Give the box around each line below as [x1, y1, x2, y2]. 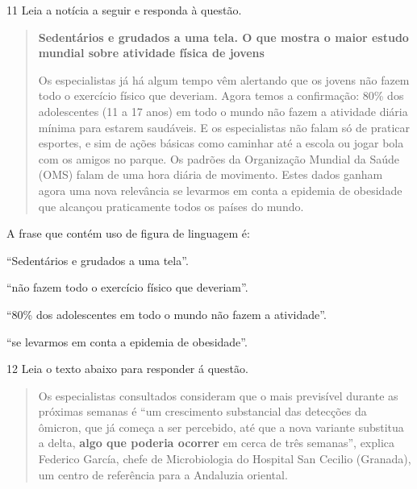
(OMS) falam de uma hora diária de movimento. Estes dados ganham [38, 166, 383, 183]
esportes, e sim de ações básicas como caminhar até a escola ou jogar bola [38, 135, 404, 151]
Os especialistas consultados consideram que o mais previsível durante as [38, 387, 398, 404]
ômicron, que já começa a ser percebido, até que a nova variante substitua [38, 418, 404, 435]
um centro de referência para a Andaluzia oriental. [38, 466, 288, 483]
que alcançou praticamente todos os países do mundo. [38, 197, 304, 214]
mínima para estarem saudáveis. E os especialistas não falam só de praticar [38, 118, 410, 135]
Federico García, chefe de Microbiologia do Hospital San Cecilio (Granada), [38, 450, 411, 467]
